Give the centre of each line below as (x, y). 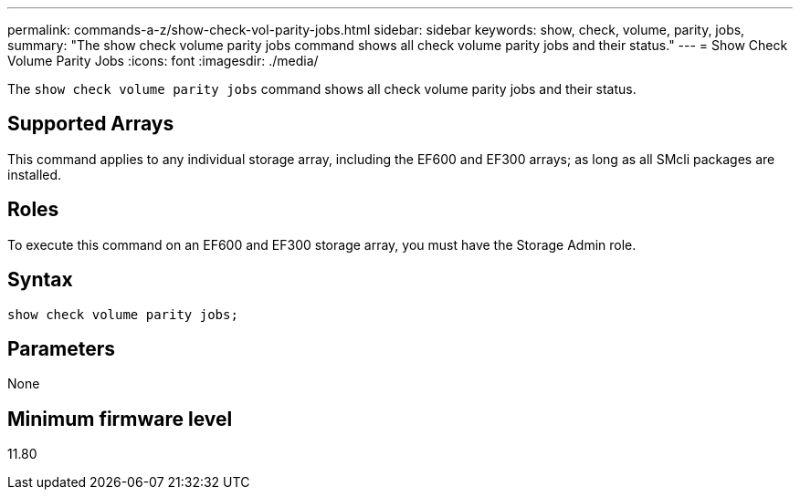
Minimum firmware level (120, 419)
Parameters (61, 348)
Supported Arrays (91, 124)
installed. (35, 174)
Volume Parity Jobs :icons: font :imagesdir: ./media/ (163, 61)
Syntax (40, 280)
